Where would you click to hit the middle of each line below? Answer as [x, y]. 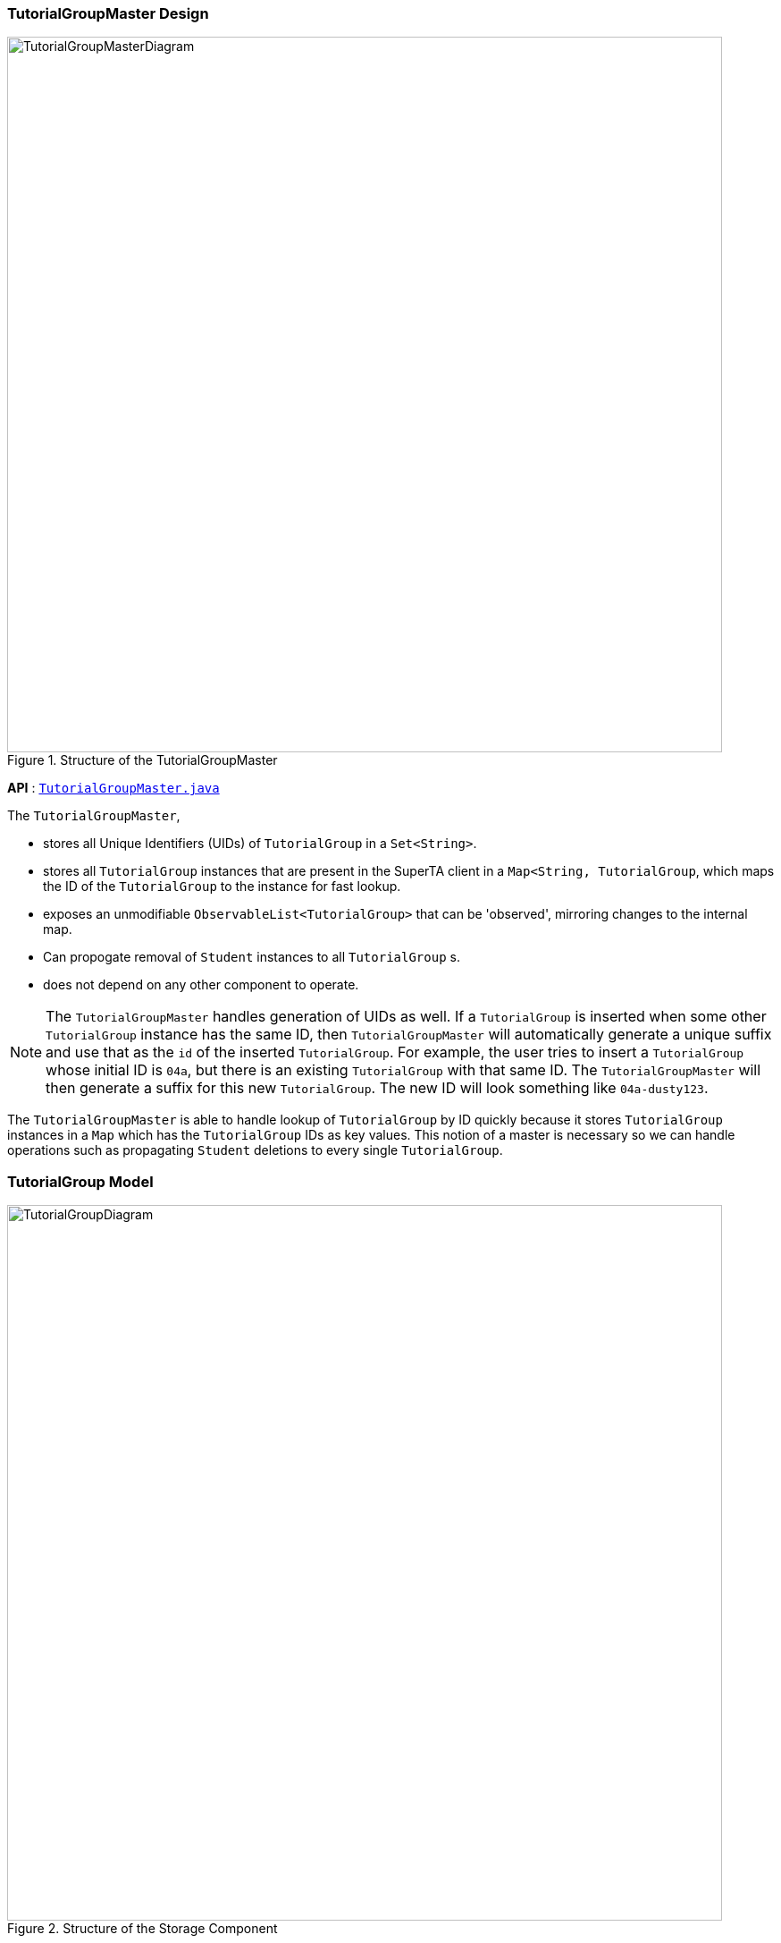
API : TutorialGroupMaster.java [113, 788]
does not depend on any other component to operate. [201, 985]
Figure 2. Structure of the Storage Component [143, 1929]
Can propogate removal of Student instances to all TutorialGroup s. [252, 957]
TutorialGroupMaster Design [108, 13]
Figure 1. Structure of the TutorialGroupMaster [143, 760]
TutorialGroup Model [80, 1181]
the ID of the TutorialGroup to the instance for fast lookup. [222, 887]
